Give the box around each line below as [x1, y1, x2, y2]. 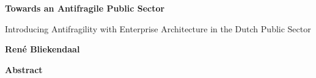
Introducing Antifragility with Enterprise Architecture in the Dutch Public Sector [5, 22, 311, 35]
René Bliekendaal [5, 43, 80, 55]
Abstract [5, 63, 43, 76]
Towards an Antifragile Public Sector [5, 2, 165, 14]
